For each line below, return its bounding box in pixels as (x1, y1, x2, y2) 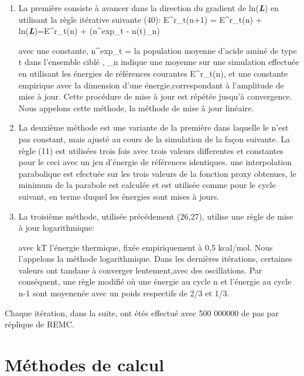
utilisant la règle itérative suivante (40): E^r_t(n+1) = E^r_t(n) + (18, 13, 262, 25)
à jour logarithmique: (18, 221, 95, 234)
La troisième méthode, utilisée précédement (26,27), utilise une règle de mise (18, 210, 293, 222)
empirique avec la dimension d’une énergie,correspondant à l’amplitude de (18, 78, 284, 91)
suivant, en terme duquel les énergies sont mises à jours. (18, 190, 220, 202)
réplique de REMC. (5, 318, 74, 330)
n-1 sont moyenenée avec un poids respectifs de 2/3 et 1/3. (18, 287, 230, 299)
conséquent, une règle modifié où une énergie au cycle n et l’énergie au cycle (18, 275, 292, 288)
